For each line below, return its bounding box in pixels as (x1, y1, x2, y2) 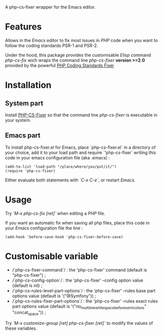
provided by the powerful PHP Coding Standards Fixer (5, 62, 114, 68)
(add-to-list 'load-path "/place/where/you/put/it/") (5, 164, 117, 169)
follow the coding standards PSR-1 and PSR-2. (5, 43, 99, 48)
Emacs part (5, 132, 41, 140)
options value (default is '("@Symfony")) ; (12, 293, 97, 299)
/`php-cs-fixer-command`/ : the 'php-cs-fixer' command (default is (12, 267, 147, 273)
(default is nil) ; (12, 282, 42, 288)
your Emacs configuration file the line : (5, 225, 83, 231)
